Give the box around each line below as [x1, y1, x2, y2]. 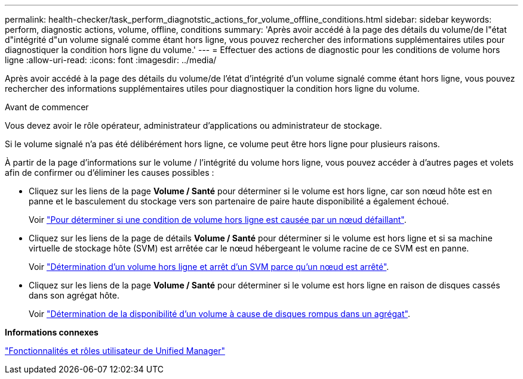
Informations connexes [5, 327, 99, 337]
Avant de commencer [5, 102, 89, 112]
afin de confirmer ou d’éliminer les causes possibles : [5, 167, 214, 178]
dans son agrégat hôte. [29, 290, 119, 300]
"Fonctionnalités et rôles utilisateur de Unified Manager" [5, 346, 225, 356]
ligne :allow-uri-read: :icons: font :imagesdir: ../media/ [5, 55, 217, 65]
